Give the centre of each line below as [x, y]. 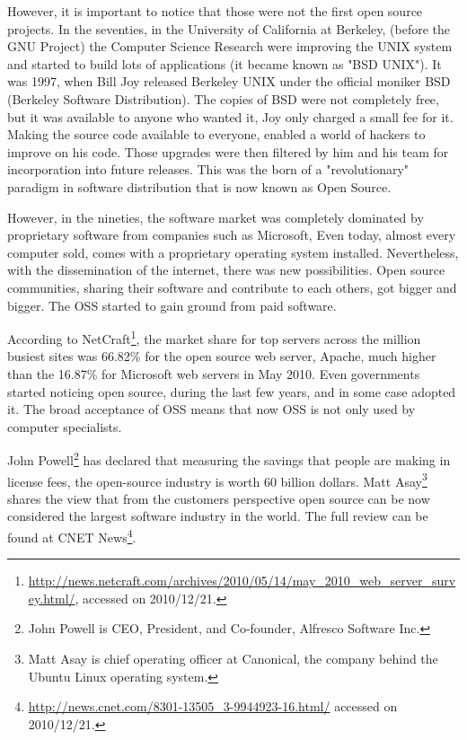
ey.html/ [52, 598]
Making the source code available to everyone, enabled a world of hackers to [216, 134]
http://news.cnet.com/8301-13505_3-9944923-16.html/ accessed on [213, 706]
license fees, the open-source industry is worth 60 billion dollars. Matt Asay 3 [217, 480]
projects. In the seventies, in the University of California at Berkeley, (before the [229, 28]
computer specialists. [65, 426]
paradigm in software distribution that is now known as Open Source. [199, 186]
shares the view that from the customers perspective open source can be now [219, 498]
